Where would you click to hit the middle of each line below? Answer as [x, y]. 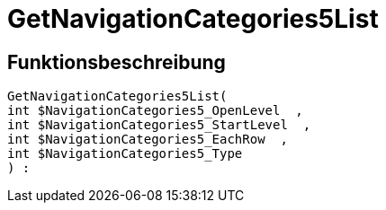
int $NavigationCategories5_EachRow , [148, 140]
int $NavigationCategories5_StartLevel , [159, 125]
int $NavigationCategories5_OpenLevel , [155, 111]
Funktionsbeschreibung [117, 62]
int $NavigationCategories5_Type [125, 154]
